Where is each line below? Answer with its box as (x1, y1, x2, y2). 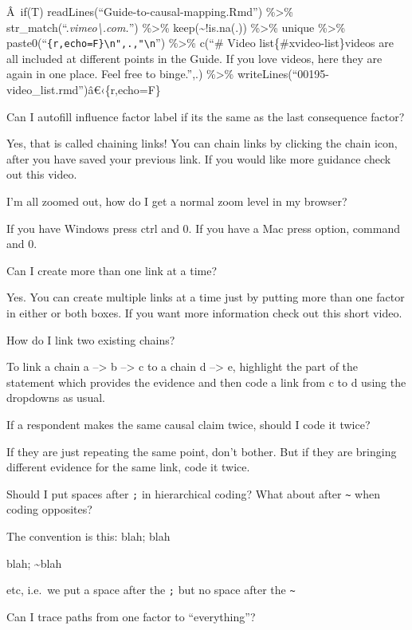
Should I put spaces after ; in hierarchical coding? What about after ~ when (6, 485, 380, 502)
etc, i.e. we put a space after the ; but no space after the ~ (6, 581, 296, 598)
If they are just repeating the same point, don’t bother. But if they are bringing (6, 443, 397, 459)
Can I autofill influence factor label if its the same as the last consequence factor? (6, 108, 405, 124)
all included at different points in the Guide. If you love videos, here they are (6, 49, 383, 66)
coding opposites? (6, 501, 92, 518)
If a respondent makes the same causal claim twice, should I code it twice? (6, 415, 371, 432)
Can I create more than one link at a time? (6, 262, 218, 278)
